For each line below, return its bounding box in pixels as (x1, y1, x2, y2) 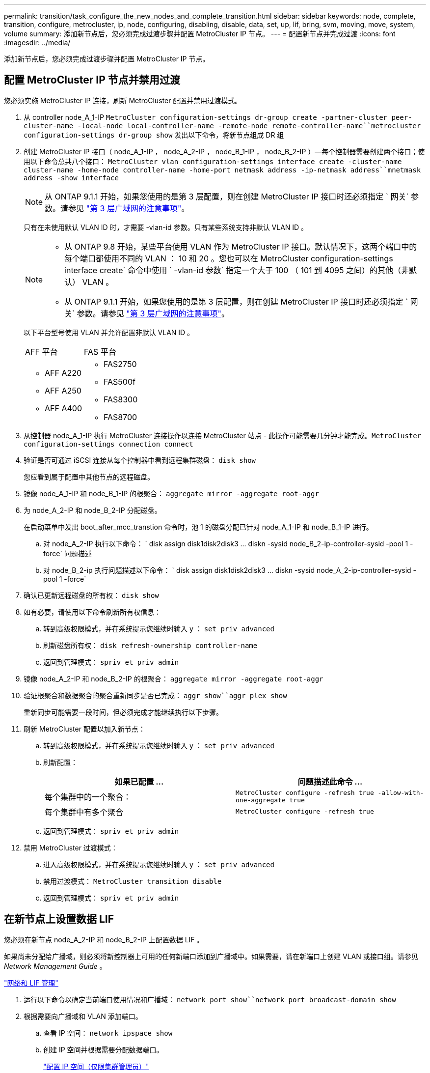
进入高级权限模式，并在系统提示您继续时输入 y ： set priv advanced (43, 860, 274, 869)
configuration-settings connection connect (24, 440, 193, 448)
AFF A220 (45, 367, 82, 378)
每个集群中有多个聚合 (45, 807, 124, 817)
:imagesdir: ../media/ (4, 38, 71, 47)
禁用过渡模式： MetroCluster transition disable (43, 876, 222, 885)
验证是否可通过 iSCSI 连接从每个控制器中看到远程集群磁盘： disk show (24, 455, 256, 464)
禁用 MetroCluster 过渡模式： (24, 843, 118, 852)
